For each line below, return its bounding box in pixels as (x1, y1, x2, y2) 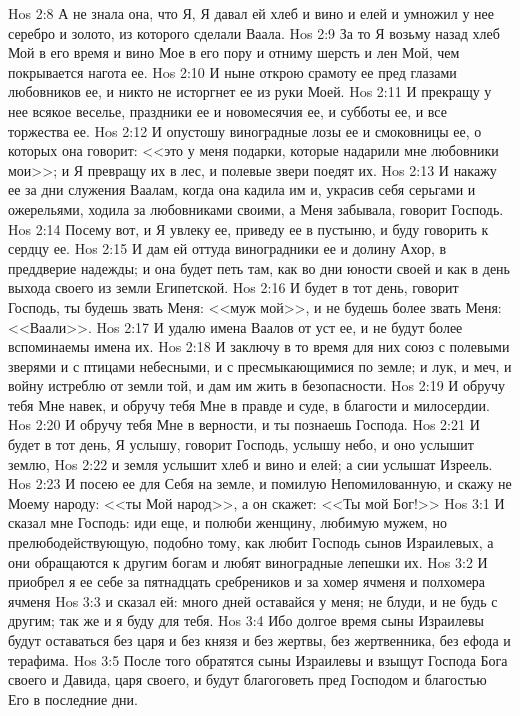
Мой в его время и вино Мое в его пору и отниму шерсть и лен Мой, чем (8, 42, 460, 63)
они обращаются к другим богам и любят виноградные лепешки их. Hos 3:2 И (8, 551, 488, 572)
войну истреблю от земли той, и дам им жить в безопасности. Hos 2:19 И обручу (8, 375, 506, 396)
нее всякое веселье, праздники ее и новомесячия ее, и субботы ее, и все (8, 100, 447, 121)
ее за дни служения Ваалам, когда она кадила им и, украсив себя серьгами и (8, 179, 476, 200)
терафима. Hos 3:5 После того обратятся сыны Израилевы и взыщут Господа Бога (8, 649, 508, 670)
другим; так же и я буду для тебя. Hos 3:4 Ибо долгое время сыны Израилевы (8, 610, 484, 631)
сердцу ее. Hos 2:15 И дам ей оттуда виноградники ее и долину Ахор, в (8, 238, 447, 259)
